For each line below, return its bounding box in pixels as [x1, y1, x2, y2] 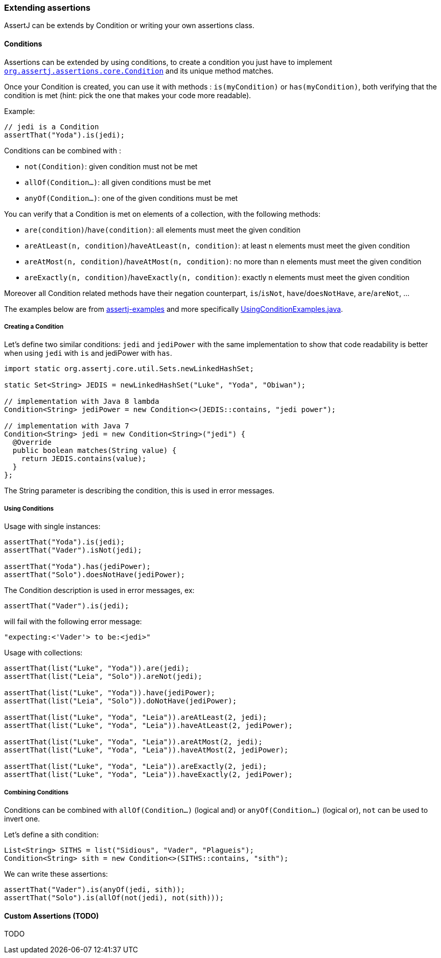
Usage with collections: [4, 648, 83, 657]
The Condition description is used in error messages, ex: [4, 586, 195, 595]
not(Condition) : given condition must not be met [25, 162, 198, 171]
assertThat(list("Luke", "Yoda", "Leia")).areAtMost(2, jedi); [4, 738, 263, 746]
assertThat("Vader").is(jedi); [4, 602, 129, 610]
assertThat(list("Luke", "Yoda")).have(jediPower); [4, 689, 216, 697]
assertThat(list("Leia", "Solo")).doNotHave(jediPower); [4, 697, 237, 705]
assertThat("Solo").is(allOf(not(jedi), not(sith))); [4, 893, 224, 902]
